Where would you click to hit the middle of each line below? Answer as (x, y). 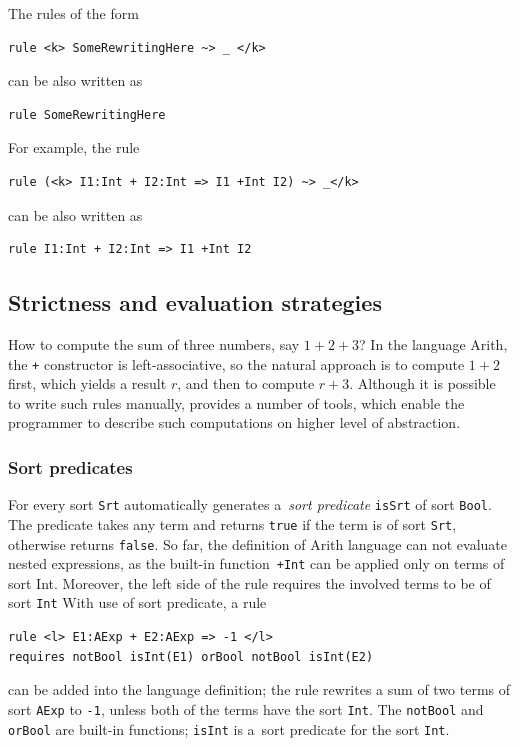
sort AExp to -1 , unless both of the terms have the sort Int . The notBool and (246, 708)
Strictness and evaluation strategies (195, 302)
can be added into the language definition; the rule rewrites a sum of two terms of (259, 689)
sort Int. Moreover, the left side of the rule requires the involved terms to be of (249, 582)
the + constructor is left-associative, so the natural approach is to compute (236, 363)
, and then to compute (246, 383)
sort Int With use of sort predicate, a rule (137, 602)
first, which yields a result (87, 383)
